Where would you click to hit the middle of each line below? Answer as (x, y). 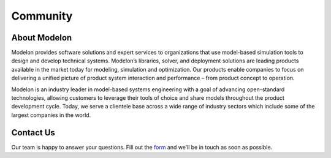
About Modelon (42, 38)
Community (42, 16)
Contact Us (33, 133)
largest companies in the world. (51, 115)
